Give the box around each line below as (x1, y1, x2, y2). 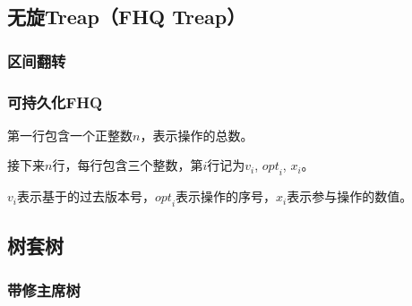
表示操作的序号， (176, 187, 277, 206)
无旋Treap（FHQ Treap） (7, 3, 246, 30)
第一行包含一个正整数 (7, 125, 133, 144)
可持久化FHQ (7, 90, 103, 113)
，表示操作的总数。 (140, 125, 253, 144)
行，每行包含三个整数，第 (52, 156, 203, 174)
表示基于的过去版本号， (16, 187, 155, 206)
